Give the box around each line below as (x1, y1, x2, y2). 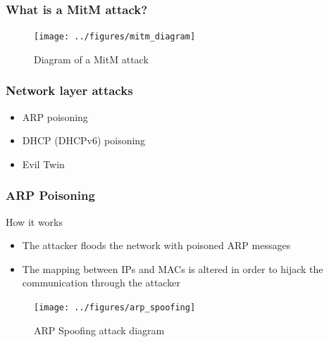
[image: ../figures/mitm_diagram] (34, 32, 196, 42)
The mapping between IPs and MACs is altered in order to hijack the (22, 261, 323, 276)
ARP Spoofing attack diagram (34, 322, 165, 337)
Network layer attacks (6, 82, 133, 99)
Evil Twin (22, 156, 65, 171)
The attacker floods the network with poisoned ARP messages (22, 238, 291, 253)
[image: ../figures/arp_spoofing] (34, 303, 196, 313)
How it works (6, 214, 63, 229)
